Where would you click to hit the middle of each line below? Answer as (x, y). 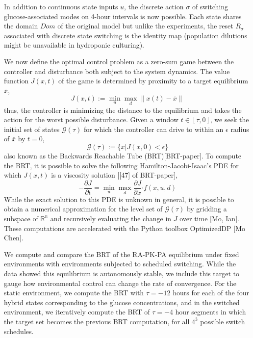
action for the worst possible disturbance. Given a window (91, 119)
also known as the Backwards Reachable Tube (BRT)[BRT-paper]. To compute (123, 155)
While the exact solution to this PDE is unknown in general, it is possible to (119, 199)
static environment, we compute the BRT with (74, 293)
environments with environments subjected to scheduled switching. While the (120, 264)
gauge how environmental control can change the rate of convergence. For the (120, 283)
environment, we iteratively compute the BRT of (77, 312)
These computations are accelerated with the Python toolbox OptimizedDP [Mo (125, 228)
